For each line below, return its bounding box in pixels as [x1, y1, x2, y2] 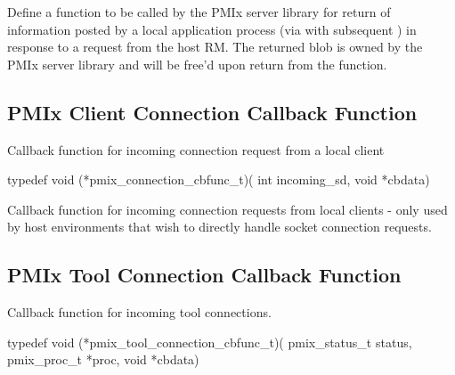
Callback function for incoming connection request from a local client [7, 140, 385, 159]
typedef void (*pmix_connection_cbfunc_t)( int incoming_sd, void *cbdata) [7, 170, 430, 189]
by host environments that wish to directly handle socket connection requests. [7, 217, 432, 236]
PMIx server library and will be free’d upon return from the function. [7, 54, 387, 73]
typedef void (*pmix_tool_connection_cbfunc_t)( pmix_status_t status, [7, 332, 412, 351]
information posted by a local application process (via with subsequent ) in [7, 20, 417, 38]
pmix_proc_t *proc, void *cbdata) [7, 350, 199, 369]
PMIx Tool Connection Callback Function [7, 261, 402, 289]
